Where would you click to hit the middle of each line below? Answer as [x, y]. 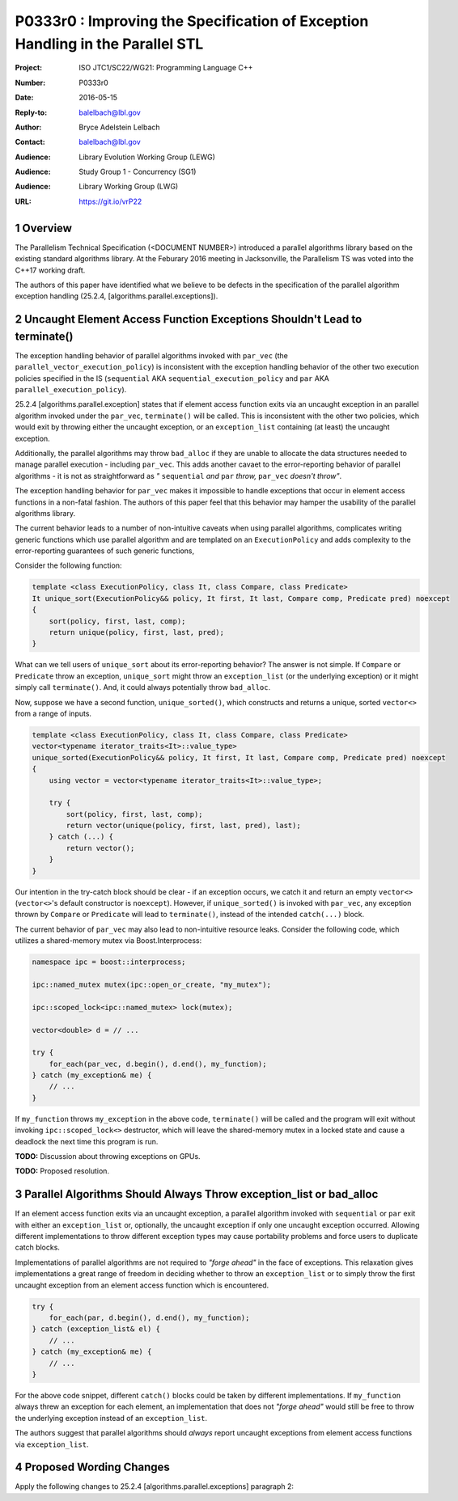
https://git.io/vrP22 [110, 201]
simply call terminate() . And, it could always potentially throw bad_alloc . [143, 687]
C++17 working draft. [50, 270]
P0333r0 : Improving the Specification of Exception [192, 21]
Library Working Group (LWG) [129, 187]
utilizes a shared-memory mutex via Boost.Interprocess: [108, 941]
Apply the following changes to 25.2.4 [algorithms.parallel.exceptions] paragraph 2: [155, 1486]
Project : [29, 68]
